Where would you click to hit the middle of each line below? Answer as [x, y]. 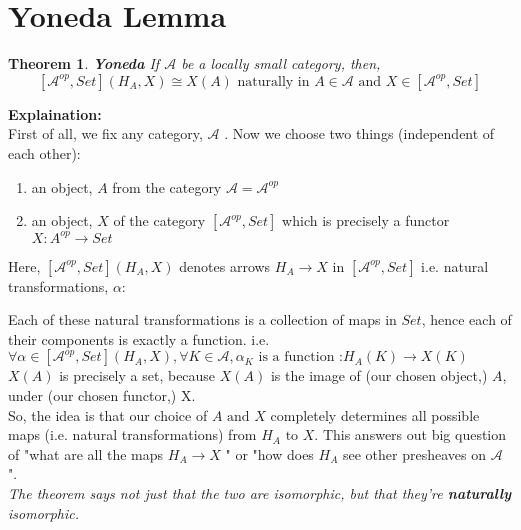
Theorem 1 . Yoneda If [84, 63]
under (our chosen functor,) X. [102, 394]
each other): [44, 152]
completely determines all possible [375, 414]
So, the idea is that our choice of [108, 414]
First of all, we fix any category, [105, 133]
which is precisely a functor [366, 220]
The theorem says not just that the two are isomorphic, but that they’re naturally [260, 492]
